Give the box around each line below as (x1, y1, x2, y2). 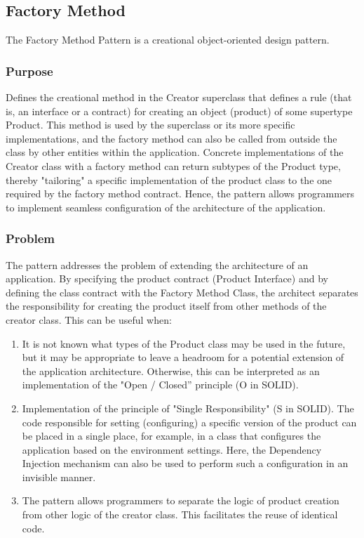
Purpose (6, 62, 53, 79)
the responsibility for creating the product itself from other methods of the (6, 298, 327, 313)
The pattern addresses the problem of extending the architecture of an (6, 257, 309, 272)
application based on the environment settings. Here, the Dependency (22, 442, 322, 457)
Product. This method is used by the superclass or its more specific (6, 117, 295, 132)
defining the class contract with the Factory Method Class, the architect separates (6, 284, 358, 299)
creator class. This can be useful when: (6, 312, 172, 327)
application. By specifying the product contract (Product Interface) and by (6, 271, 328, 286)
